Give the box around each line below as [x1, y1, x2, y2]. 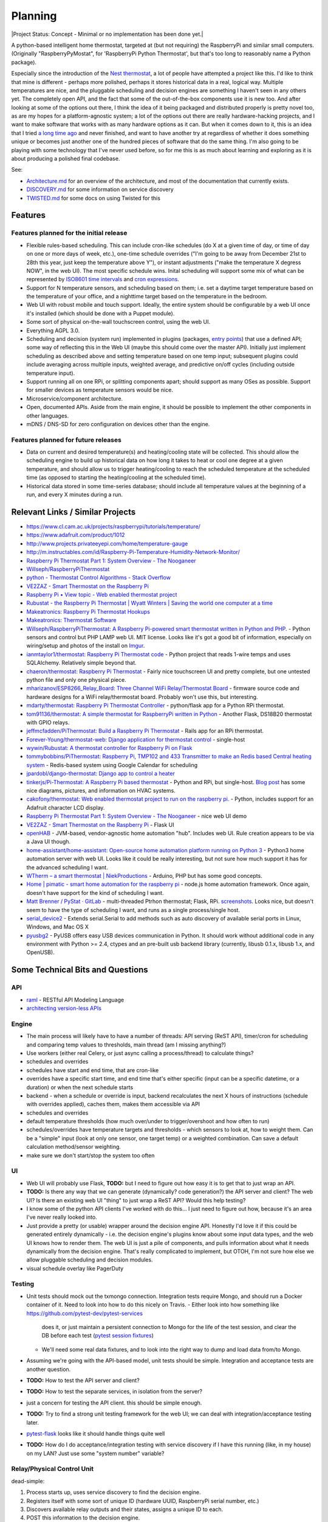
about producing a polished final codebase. [11, 155, 120, 163]
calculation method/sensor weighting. [26, 1143, 121, 1151]
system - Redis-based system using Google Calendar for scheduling [26, 761, 198, 768]
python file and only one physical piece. [26, 676, 127, 683]
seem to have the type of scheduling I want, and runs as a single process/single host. [26, 906, 240, 913]
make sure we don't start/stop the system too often [26, 1151, 155, 1159]
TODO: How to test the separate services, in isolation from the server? [26, 1388, 203, 1395]
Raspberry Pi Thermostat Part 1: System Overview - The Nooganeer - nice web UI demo [26, 813, 247, 820]
